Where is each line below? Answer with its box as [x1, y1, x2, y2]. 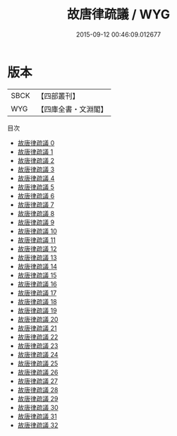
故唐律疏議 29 [17, 394, 59, 403]
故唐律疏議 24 [17, 350, 59, 358]
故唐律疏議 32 [17, 420, 59, 429]
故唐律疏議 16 [17, 279, 58, 288]
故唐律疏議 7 [17, 200, 54, 209]
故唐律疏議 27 [17, 377, 59, 385]
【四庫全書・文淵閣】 [37, 104, 108, 114]
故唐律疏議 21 [17, 324, 57, 332]
